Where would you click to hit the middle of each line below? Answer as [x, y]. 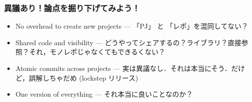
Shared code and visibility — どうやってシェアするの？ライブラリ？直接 [128, 42]
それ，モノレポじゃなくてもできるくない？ [97, 52]
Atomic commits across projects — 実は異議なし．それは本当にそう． [123, 68]
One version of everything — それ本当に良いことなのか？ [104, 94]
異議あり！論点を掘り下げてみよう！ [72, 8]
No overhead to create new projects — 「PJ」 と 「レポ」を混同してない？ [132, 26]
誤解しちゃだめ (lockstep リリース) [84, 77]
